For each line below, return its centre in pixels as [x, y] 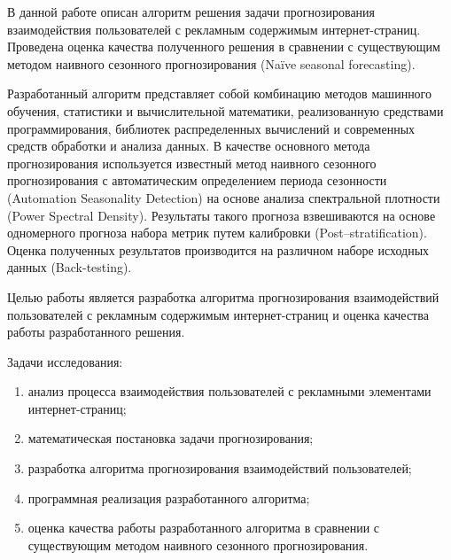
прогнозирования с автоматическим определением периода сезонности [197, 180]
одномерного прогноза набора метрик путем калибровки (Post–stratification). [217, 233]
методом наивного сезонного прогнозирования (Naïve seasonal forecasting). [211, 63]
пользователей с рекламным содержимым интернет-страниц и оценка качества [218, 314]
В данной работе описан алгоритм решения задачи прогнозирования [191, 12]
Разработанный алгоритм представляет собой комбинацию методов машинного [220, 93]
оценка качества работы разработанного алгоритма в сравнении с [204, 528]
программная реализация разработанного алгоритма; [169, 498]
